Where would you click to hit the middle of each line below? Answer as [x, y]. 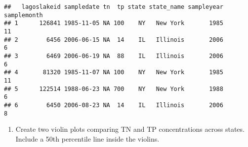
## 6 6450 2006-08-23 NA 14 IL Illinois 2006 [114, 105]
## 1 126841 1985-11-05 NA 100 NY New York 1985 [114, 23]
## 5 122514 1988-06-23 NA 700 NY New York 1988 [114, 89]
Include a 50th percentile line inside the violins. [87, 138]
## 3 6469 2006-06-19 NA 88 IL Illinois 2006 [114, 56]
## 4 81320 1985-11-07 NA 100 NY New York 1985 [114, 73]
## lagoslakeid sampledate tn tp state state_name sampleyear [114, 7]
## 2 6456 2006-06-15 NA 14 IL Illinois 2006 [114, 40]
